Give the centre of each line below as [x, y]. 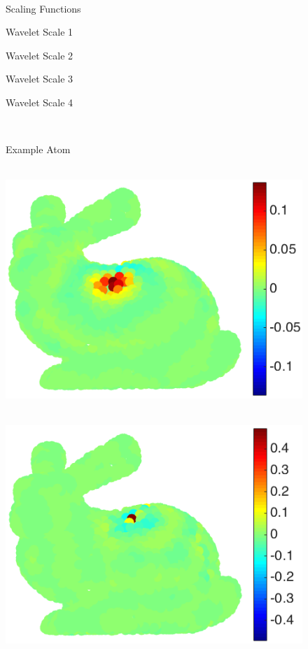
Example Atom [38, 149]
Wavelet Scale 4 [40, 102]
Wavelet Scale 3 [40, 79]
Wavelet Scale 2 [40, 55]
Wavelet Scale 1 [40, 32]
